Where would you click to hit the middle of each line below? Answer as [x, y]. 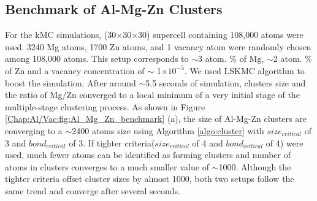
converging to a [34, 130]
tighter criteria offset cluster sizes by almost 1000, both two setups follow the [150, 179]
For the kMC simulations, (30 [61, 35]
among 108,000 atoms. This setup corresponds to [97, 59]
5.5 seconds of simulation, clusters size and [226, 82]
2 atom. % [292, 59]
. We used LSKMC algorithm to [244, 70]
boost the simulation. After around [71, 82]
